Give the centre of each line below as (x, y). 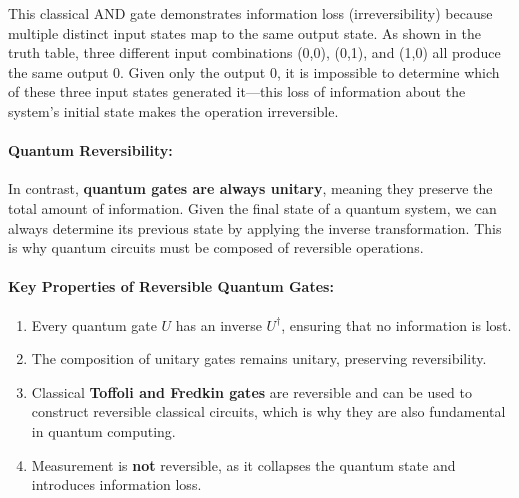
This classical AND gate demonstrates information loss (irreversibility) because (250, 13)
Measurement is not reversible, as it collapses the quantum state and (243, 464)
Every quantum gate (94, 324)
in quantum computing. (103, 430)
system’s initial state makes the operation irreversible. (173, 110)
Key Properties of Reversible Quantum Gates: (171, 286)
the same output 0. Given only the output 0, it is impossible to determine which (254, 71)
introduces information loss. (116, 484)
